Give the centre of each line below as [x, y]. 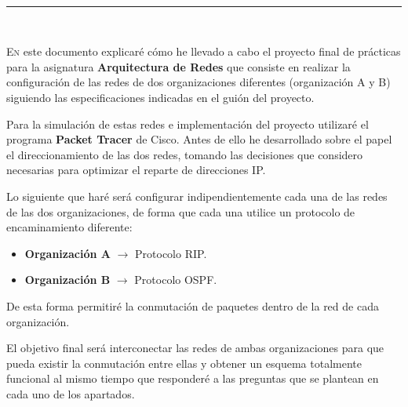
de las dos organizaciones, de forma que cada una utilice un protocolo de [181, 211]
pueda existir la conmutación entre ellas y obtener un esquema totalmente [184, 363]
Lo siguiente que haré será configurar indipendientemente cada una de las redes [197, 196]
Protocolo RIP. [171, 253]
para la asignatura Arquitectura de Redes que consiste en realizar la [178, 66]
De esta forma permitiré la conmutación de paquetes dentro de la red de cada [193, 305]
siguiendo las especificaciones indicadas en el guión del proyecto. [160, 97]
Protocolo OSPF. [176, 280]
